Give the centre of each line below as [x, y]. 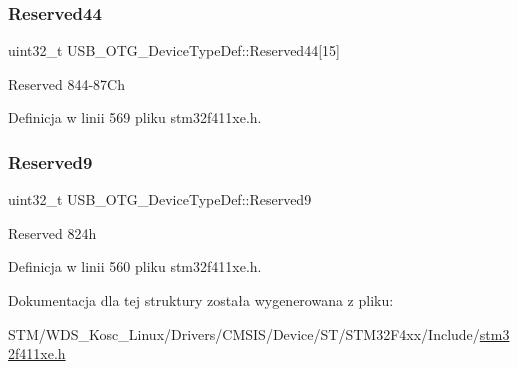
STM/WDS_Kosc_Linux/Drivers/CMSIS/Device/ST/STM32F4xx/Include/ [244, 333]
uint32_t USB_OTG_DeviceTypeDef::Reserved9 [160, 199]
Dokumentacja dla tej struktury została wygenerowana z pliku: [201, 300]
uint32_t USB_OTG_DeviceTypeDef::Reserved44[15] [174, 50]
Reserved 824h [52, 232]
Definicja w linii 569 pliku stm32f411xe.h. [135, 117]
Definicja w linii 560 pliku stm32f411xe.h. [135, 266]
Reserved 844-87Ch [66, 83]
